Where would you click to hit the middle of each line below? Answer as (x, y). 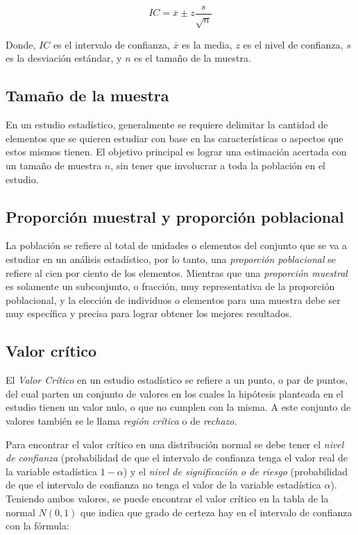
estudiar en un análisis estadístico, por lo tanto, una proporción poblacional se (171, 258)
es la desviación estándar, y (64, 58)
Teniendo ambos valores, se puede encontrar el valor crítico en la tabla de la (167, 498)
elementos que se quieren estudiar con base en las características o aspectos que (174, 138)
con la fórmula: (37, 526)
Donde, (21, 44)
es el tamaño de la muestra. (193, 58)
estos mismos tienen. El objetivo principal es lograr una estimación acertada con (176, 152)
